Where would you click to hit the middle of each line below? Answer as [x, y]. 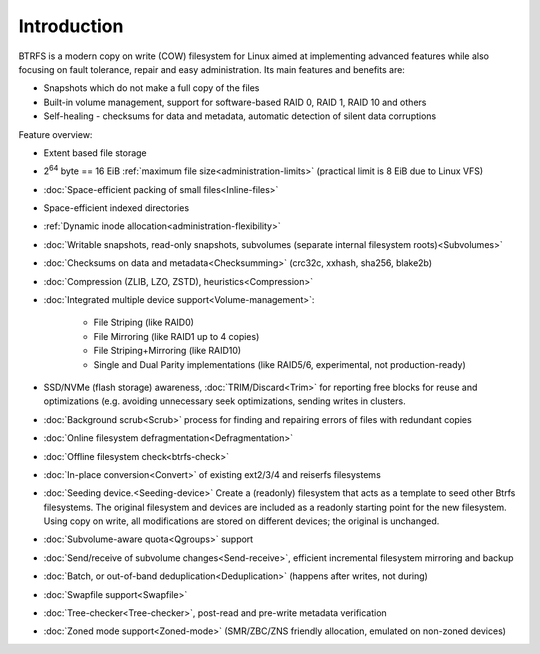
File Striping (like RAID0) [144, 322]
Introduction [71, 26]
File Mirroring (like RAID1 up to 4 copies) [176, 336]
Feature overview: [55, 134]
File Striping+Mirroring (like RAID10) [167, 351]
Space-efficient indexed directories [116, 208]
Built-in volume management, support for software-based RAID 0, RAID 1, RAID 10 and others [235, 102]
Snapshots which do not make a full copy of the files [151, 88]
